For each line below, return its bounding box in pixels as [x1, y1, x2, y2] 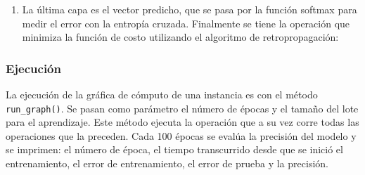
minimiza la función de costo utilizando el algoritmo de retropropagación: [22, 30, 339, 44]
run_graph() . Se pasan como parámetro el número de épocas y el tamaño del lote [6, 101, 359, 115]
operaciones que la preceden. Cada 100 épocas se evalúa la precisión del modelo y [6, 128, 357, 143]
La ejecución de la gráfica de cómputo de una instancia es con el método [6, 87, 318, 101]
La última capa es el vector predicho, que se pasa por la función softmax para [22, 2, 357, 16]
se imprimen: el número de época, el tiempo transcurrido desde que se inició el [6, 142, 343, 157]
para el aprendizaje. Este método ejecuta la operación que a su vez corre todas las [6, 115, 359, 129]
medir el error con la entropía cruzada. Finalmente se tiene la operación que [22, 15, 350, 30]
